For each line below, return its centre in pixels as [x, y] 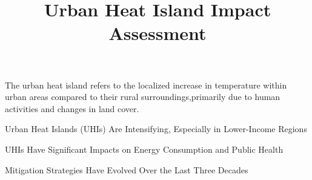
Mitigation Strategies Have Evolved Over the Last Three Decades [127, 169]
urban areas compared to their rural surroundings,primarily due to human [143, 97]
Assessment [158, 33]
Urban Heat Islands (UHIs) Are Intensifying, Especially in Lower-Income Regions [156, 129]
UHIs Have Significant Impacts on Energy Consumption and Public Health [144, 149]
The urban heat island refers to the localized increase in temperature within [146, 85]
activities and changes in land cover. [72, 108]
